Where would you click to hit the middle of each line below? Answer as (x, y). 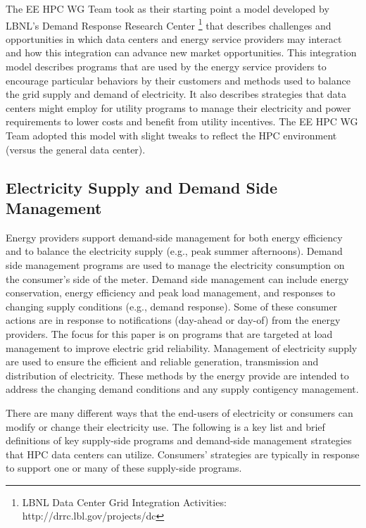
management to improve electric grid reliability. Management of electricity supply (182, 347)
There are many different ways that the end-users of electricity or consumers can (179, 412)
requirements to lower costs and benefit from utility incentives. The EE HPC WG (182, 121)
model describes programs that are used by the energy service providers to (166, 67)
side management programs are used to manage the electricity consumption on (175, 264)
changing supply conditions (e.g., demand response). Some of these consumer (172, 306)
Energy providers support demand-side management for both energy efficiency (174, 237)
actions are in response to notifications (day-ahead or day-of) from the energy (173, 320)
